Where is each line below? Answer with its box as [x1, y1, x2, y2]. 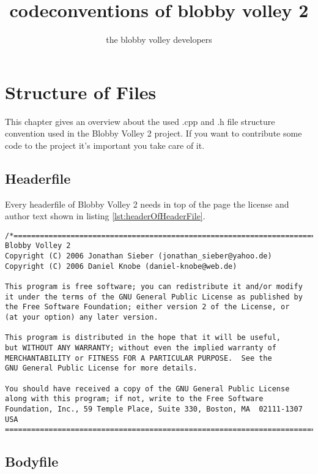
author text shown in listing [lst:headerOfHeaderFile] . [5, 209, 205, 222]
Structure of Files [5, 79, 157, 104]
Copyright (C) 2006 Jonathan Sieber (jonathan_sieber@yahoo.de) [5, 252, 272, 261]
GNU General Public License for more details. [5, 364, 198, 373]
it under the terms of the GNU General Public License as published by [5, 292, 303, 301]
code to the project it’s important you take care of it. [5, 138, 205, 151]
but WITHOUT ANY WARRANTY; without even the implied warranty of [5, 344, 276, 353]
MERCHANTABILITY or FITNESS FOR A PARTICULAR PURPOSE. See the [5, 353, 272, 363]
